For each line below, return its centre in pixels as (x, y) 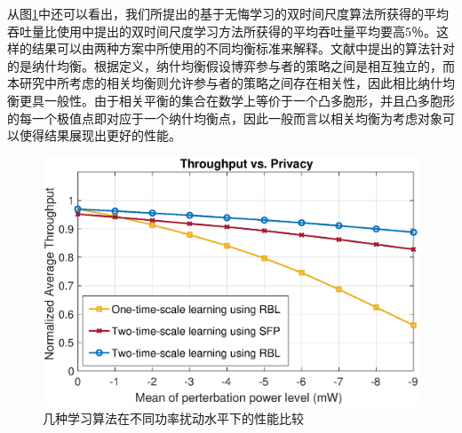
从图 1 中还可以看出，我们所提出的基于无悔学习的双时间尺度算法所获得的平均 (228, 13)
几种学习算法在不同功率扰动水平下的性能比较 (173, 418)
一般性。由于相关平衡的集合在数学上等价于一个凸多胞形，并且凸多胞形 (249, 100)
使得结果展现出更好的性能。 (100, 135)
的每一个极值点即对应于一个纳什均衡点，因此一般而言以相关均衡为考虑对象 (225, 118)
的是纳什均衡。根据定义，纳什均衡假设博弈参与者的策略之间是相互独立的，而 (231, 65)
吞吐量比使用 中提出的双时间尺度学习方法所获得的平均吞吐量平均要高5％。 (222, 31)
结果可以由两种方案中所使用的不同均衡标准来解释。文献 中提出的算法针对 (243, 48)
